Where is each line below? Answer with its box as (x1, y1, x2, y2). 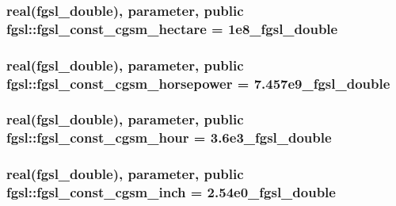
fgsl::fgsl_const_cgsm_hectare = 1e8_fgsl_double (6, 18, 338, 38)
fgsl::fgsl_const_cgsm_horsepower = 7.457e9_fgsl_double (6, 73, 390, 93)
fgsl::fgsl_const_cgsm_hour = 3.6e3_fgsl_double (6, 128, 332, 147)
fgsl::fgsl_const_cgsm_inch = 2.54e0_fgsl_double (6, 182, 336, 202)
